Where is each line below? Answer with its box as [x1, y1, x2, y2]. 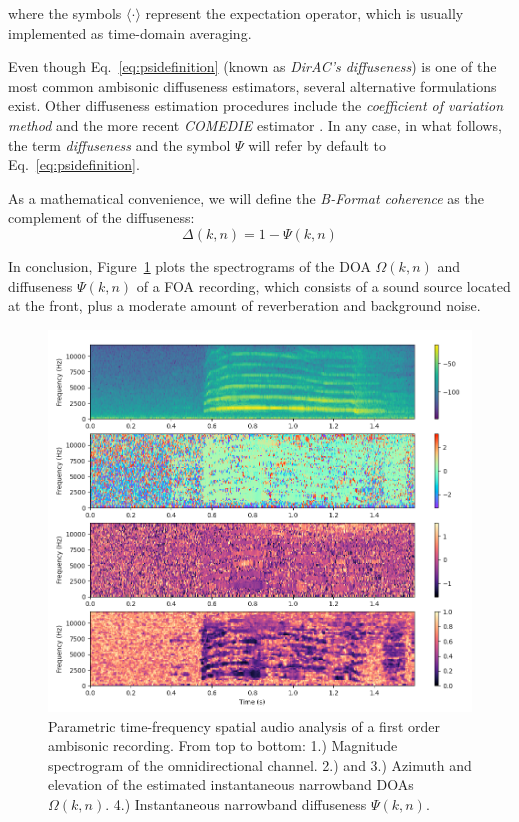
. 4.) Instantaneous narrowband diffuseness [105, 794, 367, 815]
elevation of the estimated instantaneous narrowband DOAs [48, 774, 414, 795]
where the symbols [8, 3, 122, 23]
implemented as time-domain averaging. [8, 22, 252, 43]
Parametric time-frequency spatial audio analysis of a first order [48, 715, 440, 736]
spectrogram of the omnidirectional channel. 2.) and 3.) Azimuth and [48, 754, 472, 775]
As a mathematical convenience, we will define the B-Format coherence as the [8, 187, 484, 208]
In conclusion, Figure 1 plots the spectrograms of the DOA [8, 255, 371, 276]
